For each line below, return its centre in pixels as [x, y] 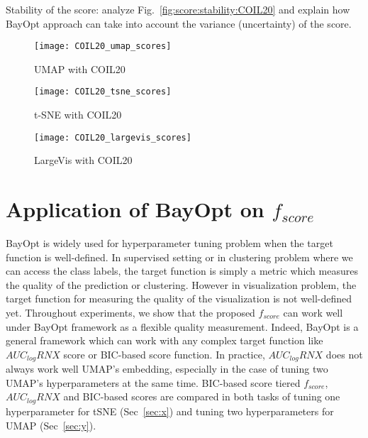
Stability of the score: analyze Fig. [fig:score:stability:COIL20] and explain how [178, 9]
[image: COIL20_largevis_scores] [113, 137]
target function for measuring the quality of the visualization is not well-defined [179, 299]
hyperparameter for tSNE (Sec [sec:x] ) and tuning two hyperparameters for [170, 411]
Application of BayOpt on [135, 209]
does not [344, 354]
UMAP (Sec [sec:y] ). [51, 425]
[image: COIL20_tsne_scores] [103, 92]
